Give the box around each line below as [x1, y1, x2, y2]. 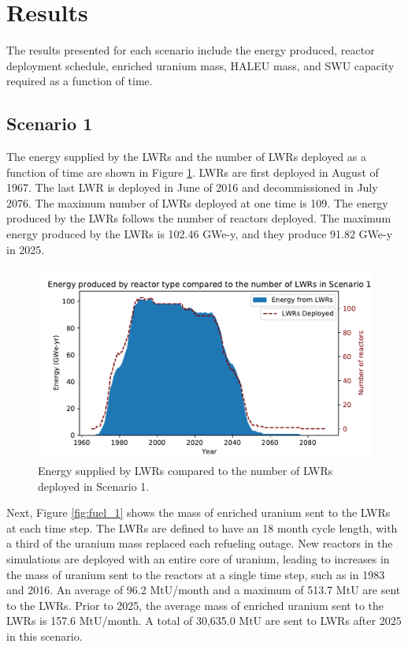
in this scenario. [6, 628, 83, 645]
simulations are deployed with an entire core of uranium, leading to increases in [6, 551, 390, 567]
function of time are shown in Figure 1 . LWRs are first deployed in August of [6, 163, 379, 180]
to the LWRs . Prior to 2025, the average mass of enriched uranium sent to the [6, 597, 384, 613]
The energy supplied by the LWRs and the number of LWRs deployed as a [6, 148, 366, 165]
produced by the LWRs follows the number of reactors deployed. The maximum [6, 210, 391, 226]
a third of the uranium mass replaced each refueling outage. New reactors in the [6, 535, 393, 552]
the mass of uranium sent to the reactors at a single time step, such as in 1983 [6, 566, 385, 582]
